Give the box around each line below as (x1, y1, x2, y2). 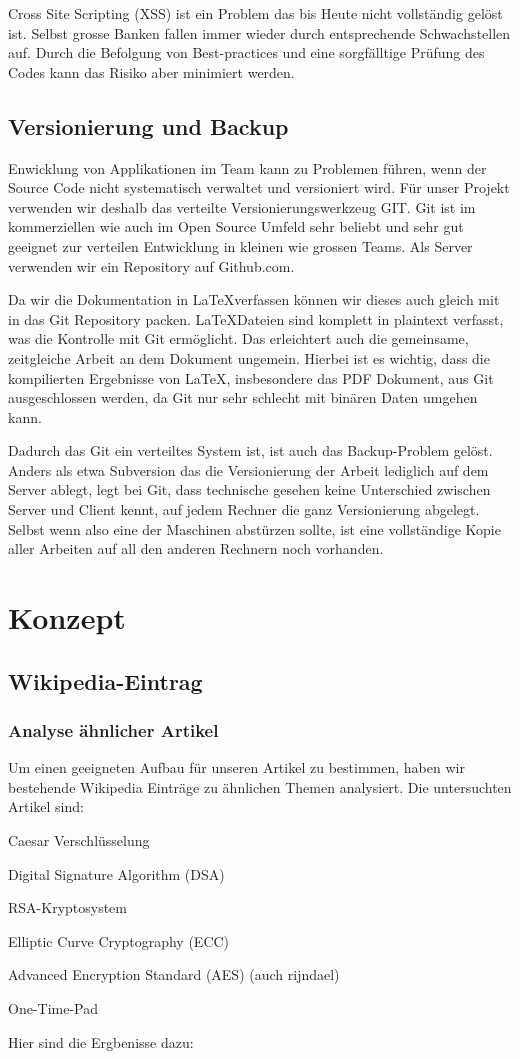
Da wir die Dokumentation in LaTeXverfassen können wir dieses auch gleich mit (8, 289, 500, 310)
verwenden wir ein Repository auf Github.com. (8, 255, 295, 276)
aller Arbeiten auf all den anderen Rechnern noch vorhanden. (8, 538, 384, 559)
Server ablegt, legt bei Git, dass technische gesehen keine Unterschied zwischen (8, 479, 491, 500)
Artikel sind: (8, 796, 84, 817)
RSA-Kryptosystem (8, 897, 127, 918)
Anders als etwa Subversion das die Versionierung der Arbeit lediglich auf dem (8, 459, 489, 480)
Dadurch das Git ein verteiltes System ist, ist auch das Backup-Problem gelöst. (8, 440, 493, 461)
